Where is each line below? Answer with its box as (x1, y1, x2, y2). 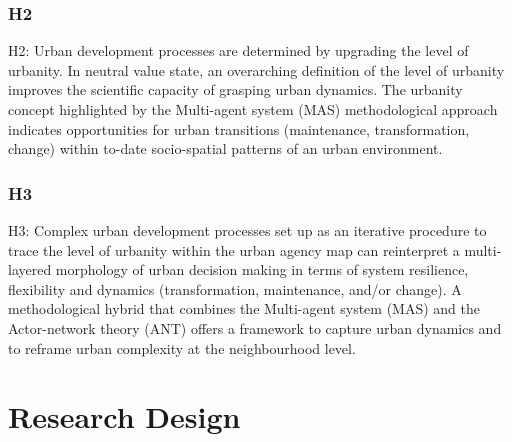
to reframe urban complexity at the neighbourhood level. (8, 337, 356, 358)
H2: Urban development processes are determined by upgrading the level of (8, 40, 469, 61)
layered (8, 259, 52, 280)
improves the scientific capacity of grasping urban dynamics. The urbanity (8, 79, 463, 100)
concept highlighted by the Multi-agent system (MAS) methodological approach (8, 99, 498, 119)
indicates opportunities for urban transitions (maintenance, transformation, (8, 118, 470, 139)
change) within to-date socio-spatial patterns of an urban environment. (8, 138, 443, 159)
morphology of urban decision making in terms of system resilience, (55, 259, 469, 280)
